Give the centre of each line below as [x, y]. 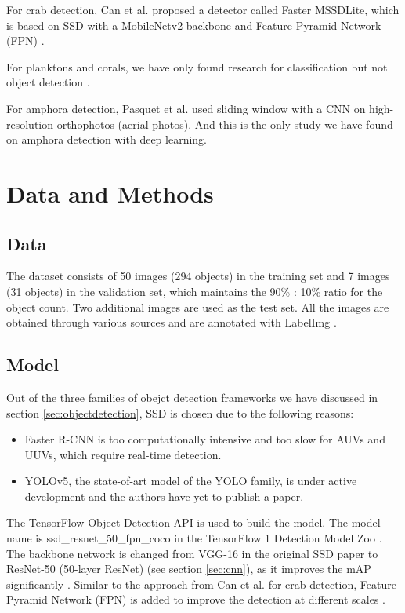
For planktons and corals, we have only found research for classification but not [197, 66]
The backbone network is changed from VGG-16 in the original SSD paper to [192, 553]
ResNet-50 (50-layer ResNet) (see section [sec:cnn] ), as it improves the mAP [189, 569]
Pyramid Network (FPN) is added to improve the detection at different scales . [196, 599]
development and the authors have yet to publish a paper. [164, 496]
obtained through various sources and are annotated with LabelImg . [172, 322]
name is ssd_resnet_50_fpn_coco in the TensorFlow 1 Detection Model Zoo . [194, 538]
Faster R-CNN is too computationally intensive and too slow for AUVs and [205, 439]
